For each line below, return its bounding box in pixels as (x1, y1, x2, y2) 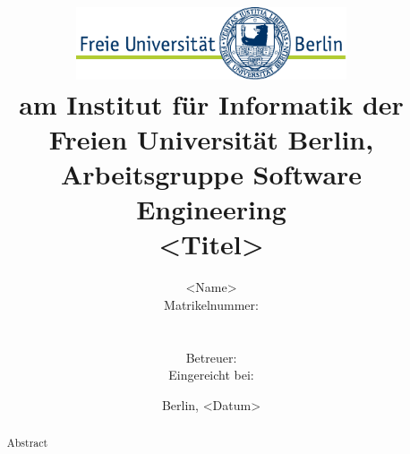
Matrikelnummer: (164, 296, 259, 313)
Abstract (6, 435, 48, 450)
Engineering (136, 191, 286, 227)
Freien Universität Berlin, (48, 120, 374, 157)
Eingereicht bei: (168, 365, 254, 384)
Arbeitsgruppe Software (60, 156, 363, 193)
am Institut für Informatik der (19, 85, 404, 122)
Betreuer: (185, 347, 237, 366)
